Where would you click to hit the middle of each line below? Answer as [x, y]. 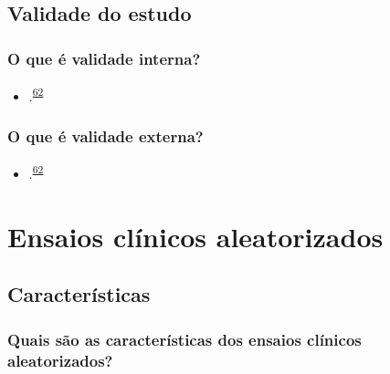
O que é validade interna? [104, 58]
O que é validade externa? [105, 136]
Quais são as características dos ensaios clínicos [184, 339]
